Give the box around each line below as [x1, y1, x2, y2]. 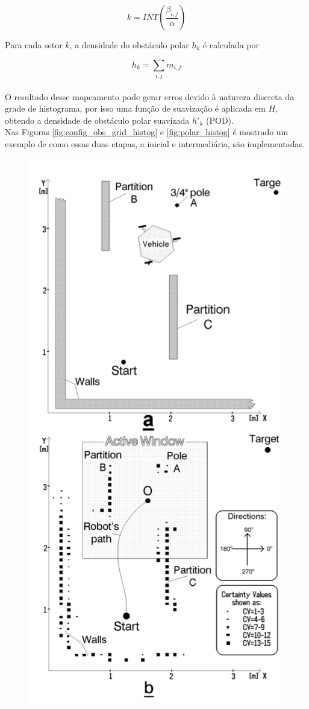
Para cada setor [5, 39, 63, 51]
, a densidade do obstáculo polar [69, 39, 189, 51]
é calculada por [203, 39, 260, 51]
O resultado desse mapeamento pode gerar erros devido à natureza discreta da [5, 90, 295, 103]
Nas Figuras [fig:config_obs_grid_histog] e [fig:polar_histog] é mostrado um [5, 126, 289, 138]
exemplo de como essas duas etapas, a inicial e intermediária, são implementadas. [5, 137, 305, 150]
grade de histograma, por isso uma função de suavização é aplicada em [5, 102, 266, 115]
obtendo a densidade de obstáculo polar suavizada [5, 113, 190, 126]
